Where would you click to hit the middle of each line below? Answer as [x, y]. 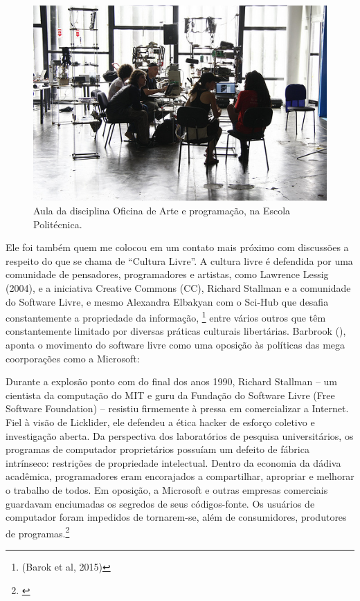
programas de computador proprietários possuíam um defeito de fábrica [157, 449]
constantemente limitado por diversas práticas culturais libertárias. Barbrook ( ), [176, 331]
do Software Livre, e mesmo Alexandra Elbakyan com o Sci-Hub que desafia [167, 301]
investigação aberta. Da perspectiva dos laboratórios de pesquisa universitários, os [180, 435]
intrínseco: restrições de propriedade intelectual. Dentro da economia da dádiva [173, 462]
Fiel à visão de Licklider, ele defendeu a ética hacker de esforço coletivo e [160, 422]
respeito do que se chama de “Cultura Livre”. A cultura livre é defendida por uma [179, 260]
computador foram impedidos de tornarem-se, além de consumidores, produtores [176, 517]
